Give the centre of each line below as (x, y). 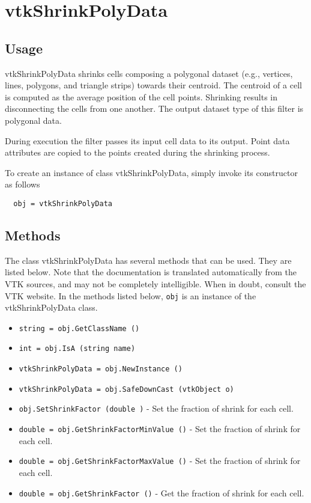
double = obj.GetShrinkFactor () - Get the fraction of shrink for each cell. (162, 492)
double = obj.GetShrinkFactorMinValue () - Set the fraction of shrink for (160, 429)
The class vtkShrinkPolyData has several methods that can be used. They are (148, 260)
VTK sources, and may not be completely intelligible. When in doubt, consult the (155, 283)
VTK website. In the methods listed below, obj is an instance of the (131, 295)
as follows (23, 184)
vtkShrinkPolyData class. (51, 307)
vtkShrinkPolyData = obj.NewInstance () (101, 369)
